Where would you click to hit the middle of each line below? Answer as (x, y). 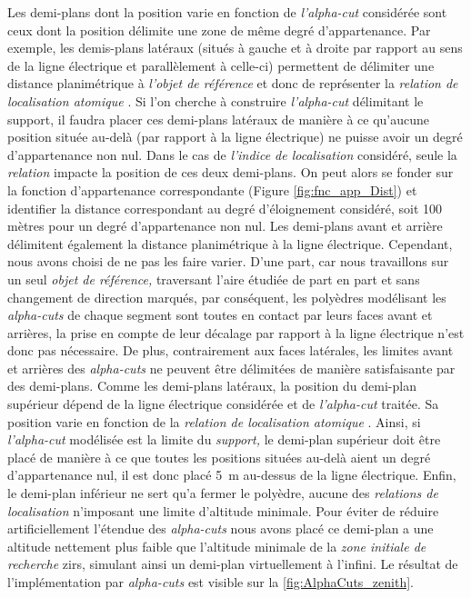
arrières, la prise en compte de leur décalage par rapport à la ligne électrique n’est (236, 332)
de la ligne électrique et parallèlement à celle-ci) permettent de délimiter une (221, 65)
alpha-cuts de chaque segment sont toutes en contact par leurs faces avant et (220, 315)
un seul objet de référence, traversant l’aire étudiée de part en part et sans (214, 279)
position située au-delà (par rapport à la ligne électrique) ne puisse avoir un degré (235, 137)
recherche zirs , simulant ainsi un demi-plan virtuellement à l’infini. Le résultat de (233, 564)
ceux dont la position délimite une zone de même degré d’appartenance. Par (219, 30)
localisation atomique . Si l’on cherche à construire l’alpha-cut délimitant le (215, 100)
